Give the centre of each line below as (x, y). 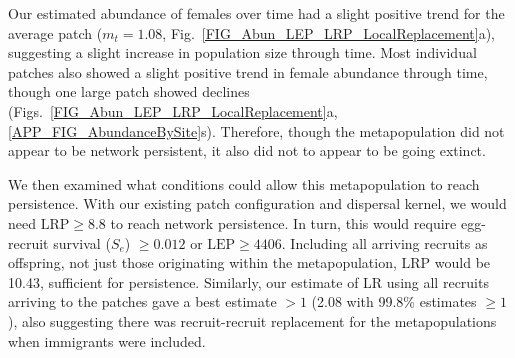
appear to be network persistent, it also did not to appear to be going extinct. (247, 150)
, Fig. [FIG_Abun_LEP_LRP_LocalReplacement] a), (328, 32)
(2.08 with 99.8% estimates (394, 301)
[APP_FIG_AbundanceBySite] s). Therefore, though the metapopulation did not (256, 130)
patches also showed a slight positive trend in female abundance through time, (248, 71)
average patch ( (55, 32)
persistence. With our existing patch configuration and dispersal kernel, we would (257, 203)
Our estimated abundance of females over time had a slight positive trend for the (256, 13)
